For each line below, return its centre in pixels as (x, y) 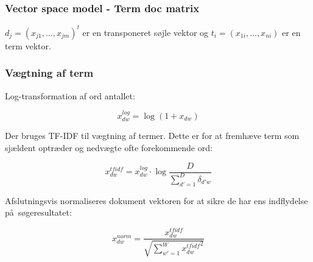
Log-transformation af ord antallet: (70, 95)
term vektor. (28, 45)
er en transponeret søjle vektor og (146, 32)
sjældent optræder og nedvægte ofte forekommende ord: (109, 147)
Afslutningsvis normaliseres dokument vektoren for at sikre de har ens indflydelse (156, 200)
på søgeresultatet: (38, 212)
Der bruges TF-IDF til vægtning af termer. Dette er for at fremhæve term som (152, 136)
